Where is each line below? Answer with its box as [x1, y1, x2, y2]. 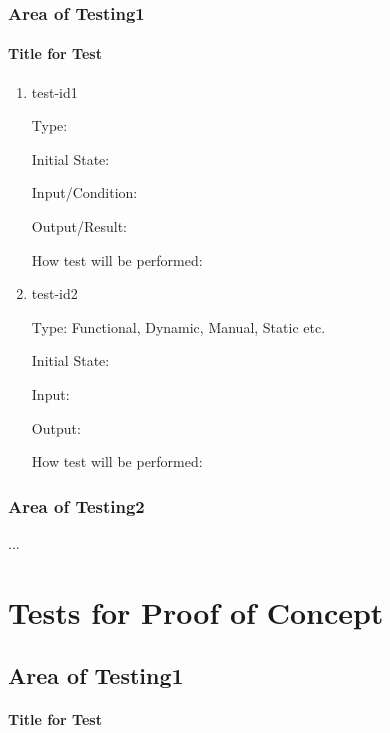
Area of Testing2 [8, 493, 145, 518]
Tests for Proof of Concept [8, 591, 384, 632]
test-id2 [31, 283, 78, 304]
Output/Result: [31, 216, 127, 237]
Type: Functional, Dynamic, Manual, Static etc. [31, 316, 326, 337]
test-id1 [31, 81, 78, 102]
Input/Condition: [31, 182, 138, 203]
